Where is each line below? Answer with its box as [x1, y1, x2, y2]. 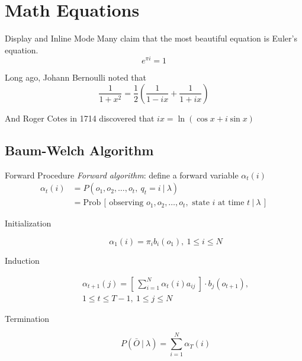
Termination [5, 312, 50, 324]
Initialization [5, 217, 52, 229]
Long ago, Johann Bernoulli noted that [5, 71, 147, 84]
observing [109, 199, 144, 207]
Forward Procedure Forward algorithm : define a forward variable [5, 168, 239, 181]
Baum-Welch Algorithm [5, 140, 154, 159]
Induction [5, 254, 40, 267]
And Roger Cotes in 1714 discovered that [5, 111, 155, 124]
